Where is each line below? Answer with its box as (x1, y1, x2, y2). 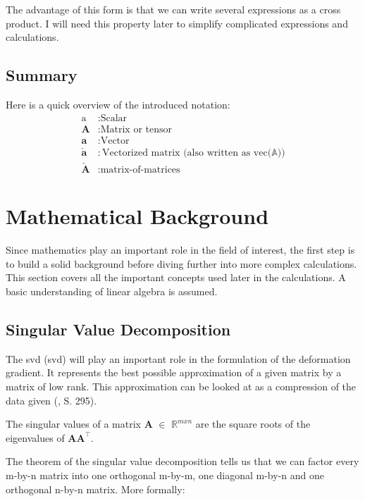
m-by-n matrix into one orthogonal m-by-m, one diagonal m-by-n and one (6, 468, 324, 483)
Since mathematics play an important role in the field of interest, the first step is (6, 242, 355, 257)
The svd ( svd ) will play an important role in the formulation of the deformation (6, 351, 351, 366)
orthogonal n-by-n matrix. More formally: (6, 481, 185, 496)
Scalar (100, 113, 128, 123)
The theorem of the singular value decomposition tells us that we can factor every (6, 454, 359, 469)
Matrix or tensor (100, 124, 172, 135)
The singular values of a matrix (6, 416, 141, 431)
